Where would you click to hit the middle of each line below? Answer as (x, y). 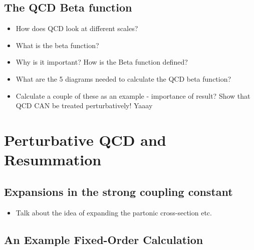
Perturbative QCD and (85, 140)
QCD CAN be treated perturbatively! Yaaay (84, 105)
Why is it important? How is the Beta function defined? (102, 62)
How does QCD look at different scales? (77, 28)
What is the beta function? (57, 45)
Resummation (53, 160)
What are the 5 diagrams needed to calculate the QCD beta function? (123, 78)
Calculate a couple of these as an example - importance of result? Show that (133, 95)
